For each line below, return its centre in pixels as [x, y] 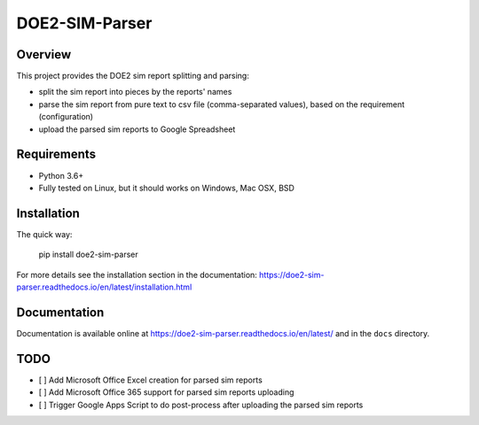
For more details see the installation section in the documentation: [137, 274]
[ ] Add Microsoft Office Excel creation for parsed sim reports [151, 380]
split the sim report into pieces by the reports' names [135, 92]
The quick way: [44, 234]
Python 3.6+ [61, 175]
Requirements [56, 155]
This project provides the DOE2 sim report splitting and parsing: [133, 76]
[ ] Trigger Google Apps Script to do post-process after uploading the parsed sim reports [201, 405]
